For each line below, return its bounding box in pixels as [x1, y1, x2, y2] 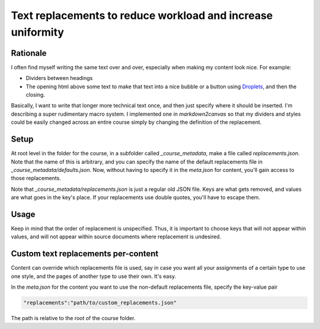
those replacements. [11, 175, 62, 182]
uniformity [11, 25, 65, 39]
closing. [25, 91, 46, 98]
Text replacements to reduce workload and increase [11, 9, 273, 22]
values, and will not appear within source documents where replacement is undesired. [11, 233, 222, 240]
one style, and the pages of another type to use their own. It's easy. [11, 273, 177, 280]
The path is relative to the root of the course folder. [11, 315, 136, 322]
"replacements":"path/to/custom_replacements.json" [23, 299, 177, 306]
